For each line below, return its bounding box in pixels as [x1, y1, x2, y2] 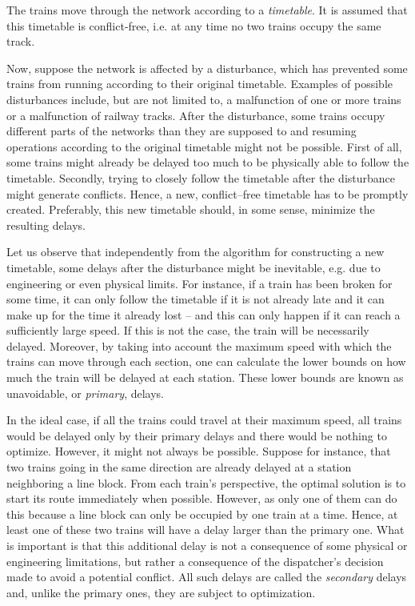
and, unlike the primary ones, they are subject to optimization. [6, 584, 316, 600]
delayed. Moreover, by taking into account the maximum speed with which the [6, 337, 392, 354]
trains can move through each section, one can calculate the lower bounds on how [6, 353, 406, 370]
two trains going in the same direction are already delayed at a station [6, 459, 352, 476]
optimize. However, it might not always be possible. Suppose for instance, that [6, 443, 391, 460]
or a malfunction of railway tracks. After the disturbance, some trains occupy [6, 106, 385, 123]
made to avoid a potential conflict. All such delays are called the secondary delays [6, 568, 407, 585]
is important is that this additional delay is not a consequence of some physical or [6, 537, 408, 553]
